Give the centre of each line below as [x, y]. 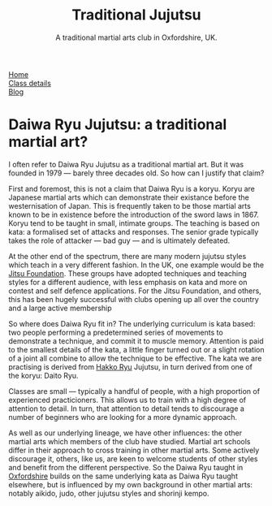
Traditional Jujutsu [136, 15]
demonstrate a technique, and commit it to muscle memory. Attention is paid [136, 341]
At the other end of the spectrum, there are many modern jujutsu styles [127, 256]
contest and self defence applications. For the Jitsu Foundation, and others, [135, 291]
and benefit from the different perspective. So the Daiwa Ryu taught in [126, 467]
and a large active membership [60, 308]
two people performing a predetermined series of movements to [116, 332]
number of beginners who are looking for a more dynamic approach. [123, 417]
